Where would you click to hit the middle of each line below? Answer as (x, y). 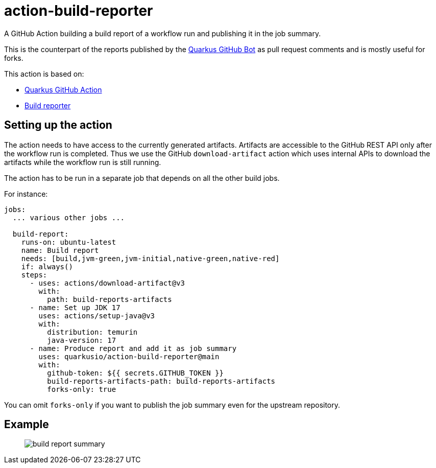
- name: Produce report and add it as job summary (133, 348)
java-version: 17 (82, 340)
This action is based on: (44, 74)
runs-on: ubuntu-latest (69, 242)
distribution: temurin (92, 332)
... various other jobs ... (69, 217)
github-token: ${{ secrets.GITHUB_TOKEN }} (135, 373)
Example (27, 425)
